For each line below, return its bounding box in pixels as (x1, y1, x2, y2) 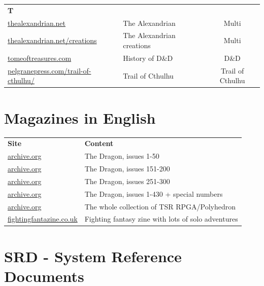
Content (84, 138, 114, 149)
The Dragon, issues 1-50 (84, 151, 159, 161)
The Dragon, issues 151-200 (84, 163, 170, 173)
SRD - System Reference (4, 245, 182, 266)
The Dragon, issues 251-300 (84, 175, 170, 186)
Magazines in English (4, 107, 156, 128)
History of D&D (123, 52, 173, 63)
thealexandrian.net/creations (8, 35, 97, 46)
